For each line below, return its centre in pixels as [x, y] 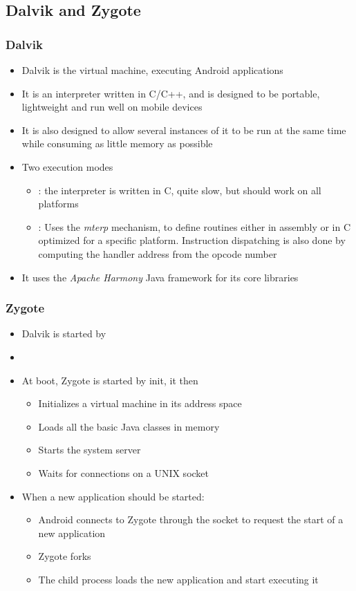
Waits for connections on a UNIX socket [124, 472]
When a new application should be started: [113, 496]
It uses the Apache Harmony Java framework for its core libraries [160, 277]
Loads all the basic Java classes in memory [129, 426]
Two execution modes [67, 166]
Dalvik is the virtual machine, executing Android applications [152, 70]
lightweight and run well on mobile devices [112, 107]
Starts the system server [90, 450]
